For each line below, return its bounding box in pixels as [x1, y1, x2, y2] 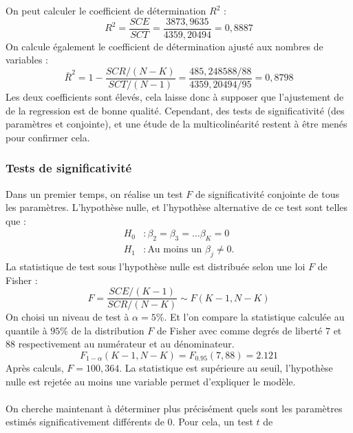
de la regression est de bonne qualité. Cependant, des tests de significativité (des [6, 103, 345, 117]
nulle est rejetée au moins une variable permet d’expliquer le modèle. [6, 374, 296, 388]
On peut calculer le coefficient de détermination [6, 3, 206, 17]
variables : [6, 52, 48, 67]
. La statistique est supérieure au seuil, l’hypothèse [119, 360, 333, 374]
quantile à [6, 323, 47, 337]
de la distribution [71, 323, 145, 337]
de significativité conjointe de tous [195, 186, 339, 201]
